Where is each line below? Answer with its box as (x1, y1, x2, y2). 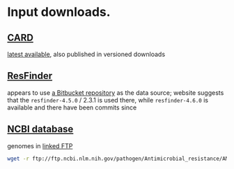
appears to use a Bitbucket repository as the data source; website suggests (7, 88, 224, 97)
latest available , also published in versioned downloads (7, 50, 166, 58)
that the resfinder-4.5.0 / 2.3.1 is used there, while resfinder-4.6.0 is (7, 96, 209, 104)
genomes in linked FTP (7, 141, 73, 150)
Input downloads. (7, 4, 111, 20)
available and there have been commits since (7, 103, 137, 112)
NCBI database (7, 123, 74, 135)
